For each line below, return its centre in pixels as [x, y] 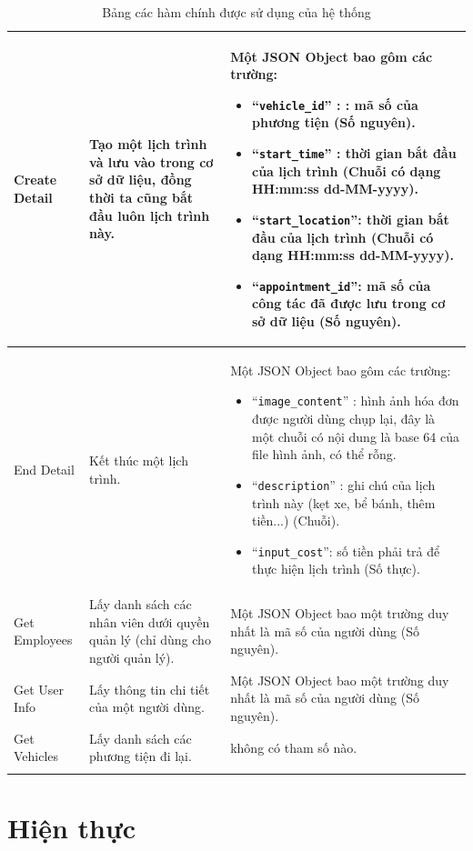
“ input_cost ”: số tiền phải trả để [346, 551]
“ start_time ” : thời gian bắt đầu [354, 153]
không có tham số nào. [294, 747]
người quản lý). [132, 657]
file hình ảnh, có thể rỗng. [324, 454]
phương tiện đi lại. [141, 756]
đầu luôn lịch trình [150, 215]
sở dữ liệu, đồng [141, 180]
